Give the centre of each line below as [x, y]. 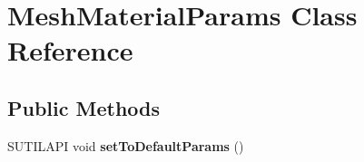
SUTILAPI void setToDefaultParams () [126, 145]
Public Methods [84, 107]
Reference [70, 50]
